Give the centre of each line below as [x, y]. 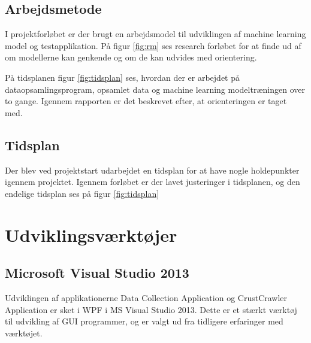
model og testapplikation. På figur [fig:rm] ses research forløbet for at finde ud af [153, 45]
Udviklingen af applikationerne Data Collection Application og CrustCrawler [146, 297]
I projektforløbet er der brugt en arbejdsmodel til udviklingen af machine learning [155, 34]
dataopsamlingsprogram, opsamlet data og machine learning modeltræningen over [155, 89]
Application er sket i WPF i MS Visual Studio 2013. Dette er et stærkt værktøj [151, 309]
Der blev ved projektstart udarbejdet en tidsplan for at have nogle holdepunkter [152, 170]
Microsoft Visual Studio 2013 [97, 273]
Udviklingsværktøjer [91, 234]
